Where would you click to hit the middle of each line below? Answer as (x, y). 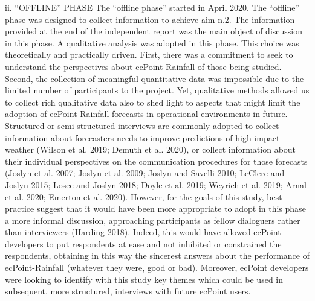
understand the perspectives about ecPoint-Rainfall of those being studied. (143, 66)
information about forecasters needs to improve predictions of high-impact (142, 137)
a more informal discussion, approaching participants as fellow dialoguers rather (153, 220)
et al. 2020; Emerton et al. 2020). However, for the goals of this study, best (144, 196)
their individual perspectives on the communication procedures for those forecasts (156, 161)
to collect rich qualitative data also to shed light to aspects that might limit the (153, 102)
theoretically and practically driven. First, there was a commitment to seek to (149, 55)
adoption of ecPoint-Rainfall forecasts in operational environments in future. (146, 114)
